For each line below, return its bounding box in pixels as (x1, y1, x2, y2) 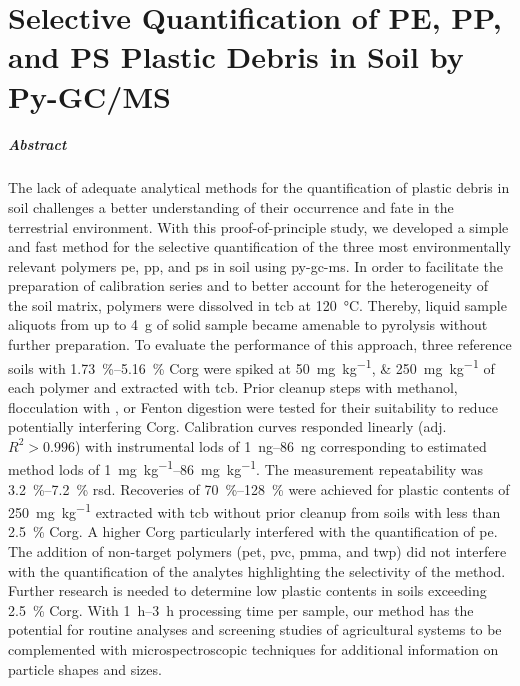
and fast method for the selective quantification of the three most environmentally (8, 236, 511, 257)
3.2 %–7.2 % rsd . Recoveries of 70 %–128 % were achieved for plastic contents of (8, 478, 510, 499)
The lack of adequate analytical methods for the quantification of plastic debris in (8, 177, 510, 198)
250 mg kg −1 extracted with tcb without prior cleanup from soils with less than (8, 499, 501, 522)
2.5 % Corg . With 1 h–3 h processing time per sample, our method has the (8, 599, 474, 620)
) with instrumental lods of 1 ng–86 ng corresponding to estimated (74, 435, 487, 456)
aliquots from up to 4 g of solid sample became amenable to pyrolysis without (8, 314, 488, 335)
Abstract (8, 134, 67, 155)
